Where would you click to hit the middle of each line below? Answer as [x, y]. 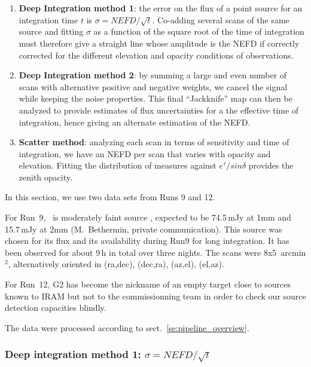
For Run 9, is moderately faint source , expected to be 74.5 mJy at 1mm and [148, 217]
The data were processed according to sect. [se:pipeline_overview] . [127, 327]
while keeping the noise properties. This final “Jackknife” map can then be [155, 98]
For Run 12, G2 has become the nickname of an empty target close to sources [148, 284]
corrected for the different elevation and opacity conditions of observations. [156, 55]
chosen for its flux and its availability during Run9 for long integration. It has [147, 241]
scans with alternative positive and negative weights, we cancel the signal [153, 86]
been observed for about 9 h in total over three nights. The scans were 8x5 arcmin [155, 252]
